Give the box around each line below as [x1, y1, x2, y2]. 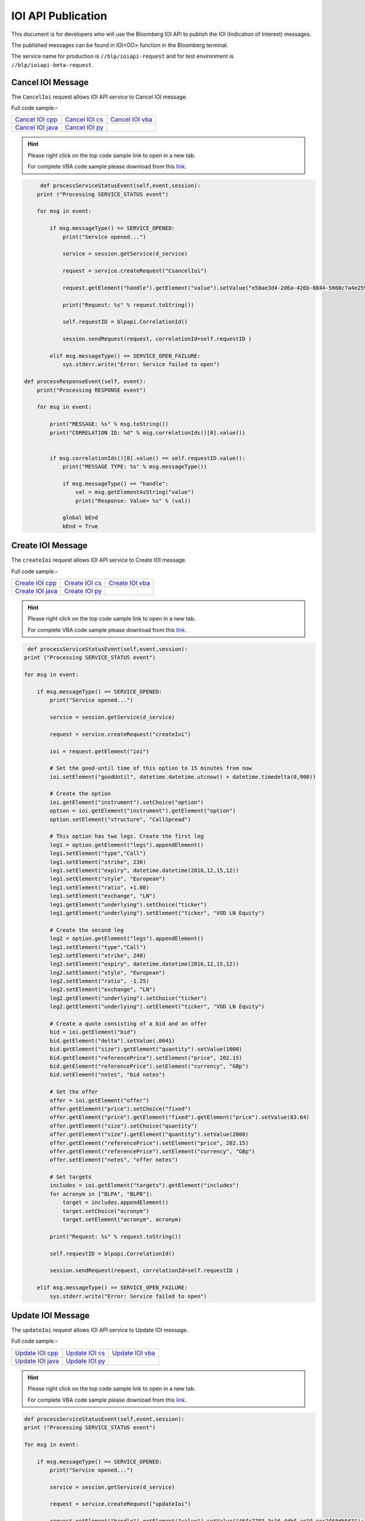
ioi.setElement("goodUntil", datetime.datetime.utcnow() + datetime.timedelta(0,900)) [49, 773, 316, 780]
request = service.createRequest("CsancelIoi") [62, 268, 207, 274]
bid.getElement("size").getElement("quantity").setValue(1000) [49, 1046, 243, 1053]
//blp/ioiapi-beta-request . [11, 61, 94, 68]
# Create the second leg [49, 927, 124, 933]
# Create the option [49, 790, 111, 797]
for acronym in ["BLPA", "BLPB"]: [49, 1190, 153, 1197]
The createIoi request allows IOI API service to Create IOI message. [11, 557, 187, 564]
